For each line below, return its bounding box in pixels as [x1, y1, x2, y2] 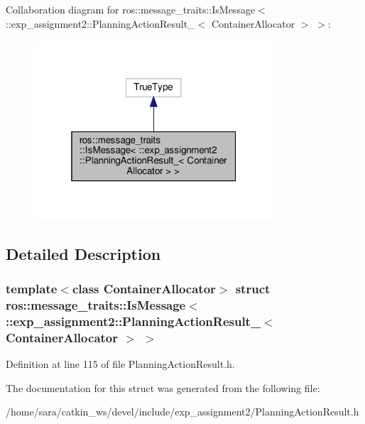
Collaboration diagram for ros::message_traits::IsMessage [6, 2, 256, 16]
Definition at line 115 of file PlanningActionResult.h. [6, 357, 235, 371]
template [6, 280, 58, 298]
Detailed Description [6, 242, 161, 264]
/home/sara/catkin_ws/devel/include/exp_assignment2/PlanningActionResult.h [6, 404, 359, 419]
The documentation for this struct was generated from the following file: [6, 380, 320, 395]
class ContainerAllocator [72, 280, 216, 298]
